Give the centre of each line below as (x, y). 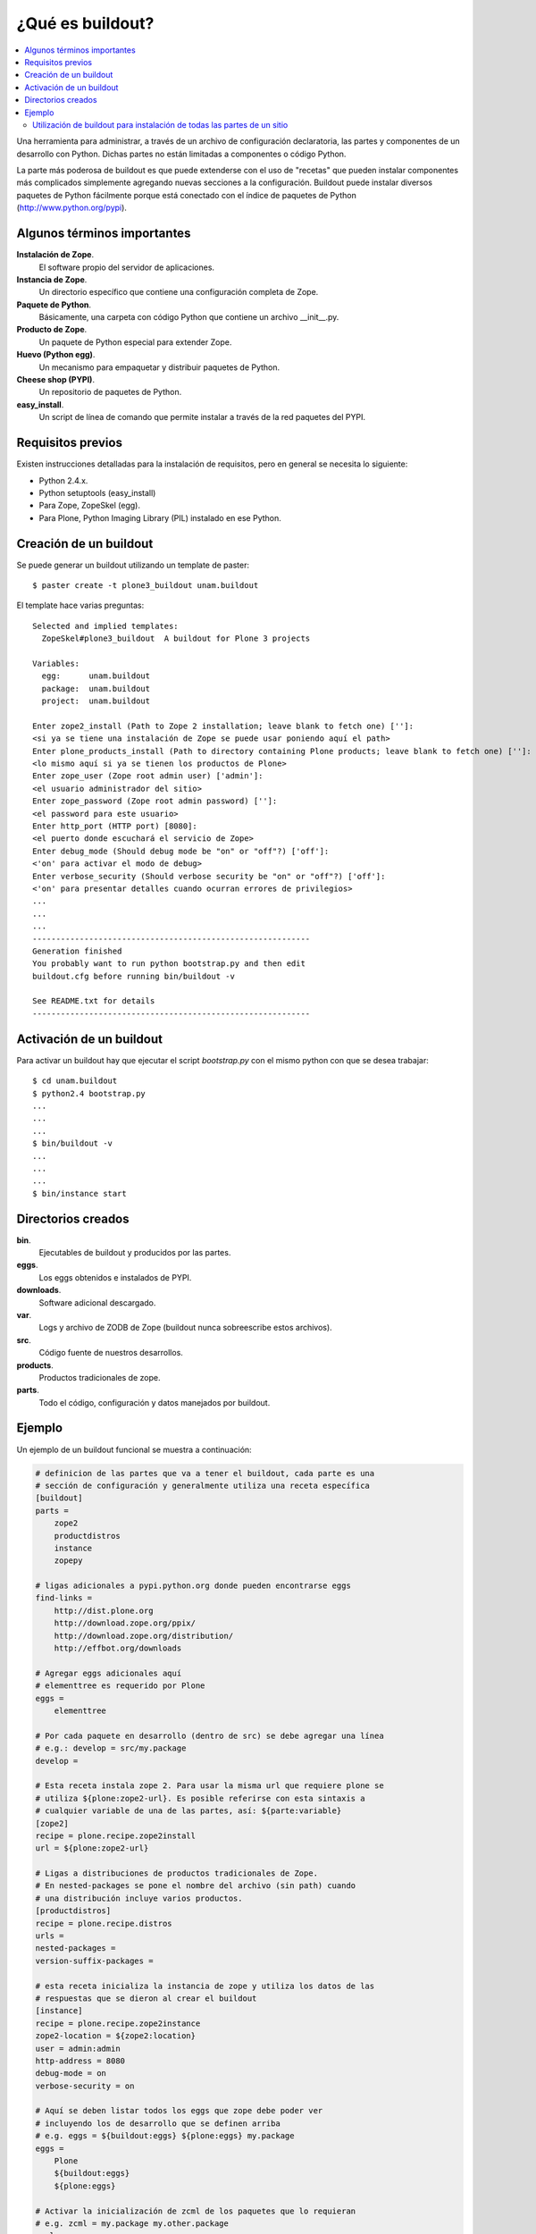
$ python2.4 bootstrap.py (89, 1093)
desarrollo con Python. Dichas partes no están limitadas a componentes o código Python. (181, 154)
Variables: (56, 663)
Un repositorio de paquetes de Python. (110, 392)
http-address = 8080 (80, 2061)
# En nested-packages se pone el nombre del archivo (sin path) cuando (196, 1886)
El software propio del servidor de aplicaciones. (126, 267)
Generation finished (77, 951)
